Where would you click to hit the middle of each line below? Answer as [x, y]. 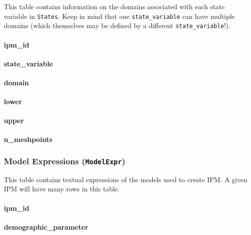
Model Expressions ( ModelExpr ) [65, 161]
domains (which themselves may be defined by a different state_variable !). [117, 25]
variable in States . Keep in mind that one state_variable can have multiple [119, 16]
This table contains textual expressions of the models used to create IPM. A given [126, 179]
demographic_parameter [46, 227]
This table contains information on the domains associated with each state [114, 6]
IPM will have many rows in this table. [62, 189]
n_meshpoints [28, 139]
